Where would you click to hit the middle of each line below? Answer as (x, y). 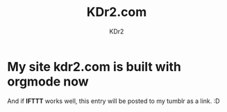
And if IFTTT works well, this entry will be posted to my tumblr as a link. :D (113, 101)
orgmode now (48, 81)
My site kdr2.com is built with (94, 66)
